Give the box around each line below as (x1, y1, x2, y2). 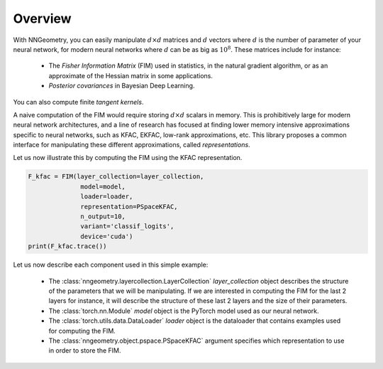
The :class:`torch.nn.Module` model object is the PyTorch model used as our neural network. (48, 306, 319, 315)
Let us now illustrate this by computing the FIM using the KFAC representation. (13, 154, 243, 162)
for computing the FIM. (48, 326, 116, 335)
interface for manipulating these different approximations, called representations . (13, 141, 251, 149)
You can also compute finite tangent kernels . (13, 97, 144, 106)
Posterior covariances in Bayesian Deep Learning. (48, 82, 195, 90)
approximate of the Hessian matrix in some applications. (48, 71, 213, 80)
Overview (13, 11, 72, 26)
